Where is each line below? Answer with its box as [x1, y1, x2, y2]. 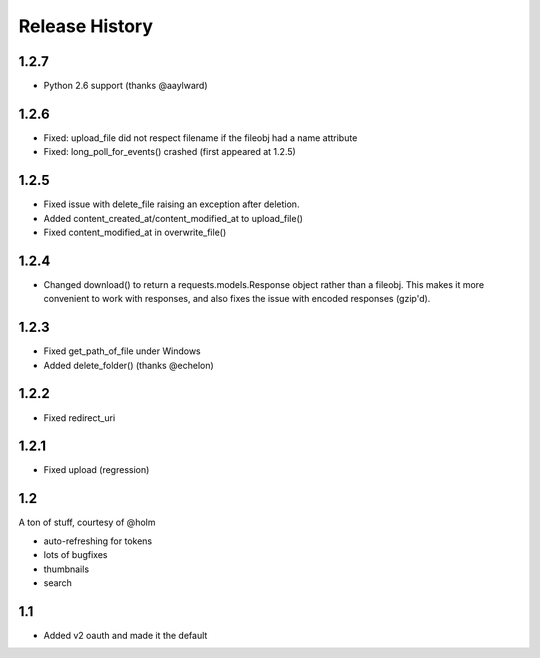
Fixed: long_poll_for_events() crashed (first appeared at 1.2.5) [43, 146, 297, 158]
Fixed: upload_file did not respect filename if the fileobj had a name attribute [43, 131, 358, 144]
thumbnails [43, 563, 90, 575]
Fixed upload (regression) [43, 464, 150, 476]
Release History [18, 15, 154, 37]
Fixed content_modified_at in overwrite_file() [43, 226, 227, 239]
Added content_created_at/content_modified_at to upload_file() [43, 212, 304, 224]
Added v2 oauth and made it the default [43, 629, 208, 641]
